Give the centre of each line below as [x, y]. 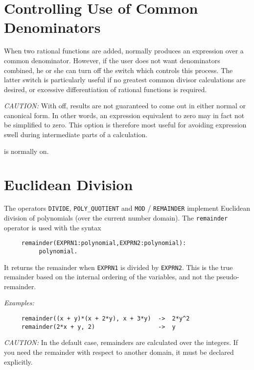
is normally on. [26, 151]
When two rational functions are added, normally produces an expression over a [124, 51]
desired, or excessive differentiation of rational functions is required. [105, 89]
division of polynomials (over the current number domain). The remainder [116, 218]
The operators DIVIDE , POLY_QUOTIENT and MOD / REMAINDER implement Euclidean [127, 208]
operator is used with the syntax [53, 227]
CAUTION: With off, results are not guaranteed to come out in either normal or [125, 106]
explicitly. [18, 361]
